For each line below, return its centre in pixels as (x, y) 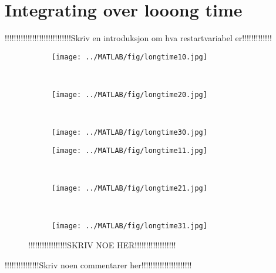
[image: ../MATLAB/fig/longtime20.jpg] (129, 94)
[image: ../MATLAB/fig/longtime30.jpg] (129, 133)
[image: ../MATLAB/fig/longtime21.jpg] (129, 189)
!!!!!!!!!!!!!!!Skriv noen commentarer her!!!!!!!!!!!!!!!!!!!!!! (98, 264)
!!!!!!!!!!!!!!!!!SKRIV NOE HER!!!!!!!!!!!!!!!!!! (102, 245)
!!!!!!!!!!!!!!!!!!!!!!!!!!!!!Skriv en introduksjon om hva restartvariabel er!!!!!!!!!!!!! (138, 38)
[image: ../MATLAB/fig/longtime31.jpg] (129, 226)
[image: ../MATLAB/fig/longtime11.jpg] (129, 150)
